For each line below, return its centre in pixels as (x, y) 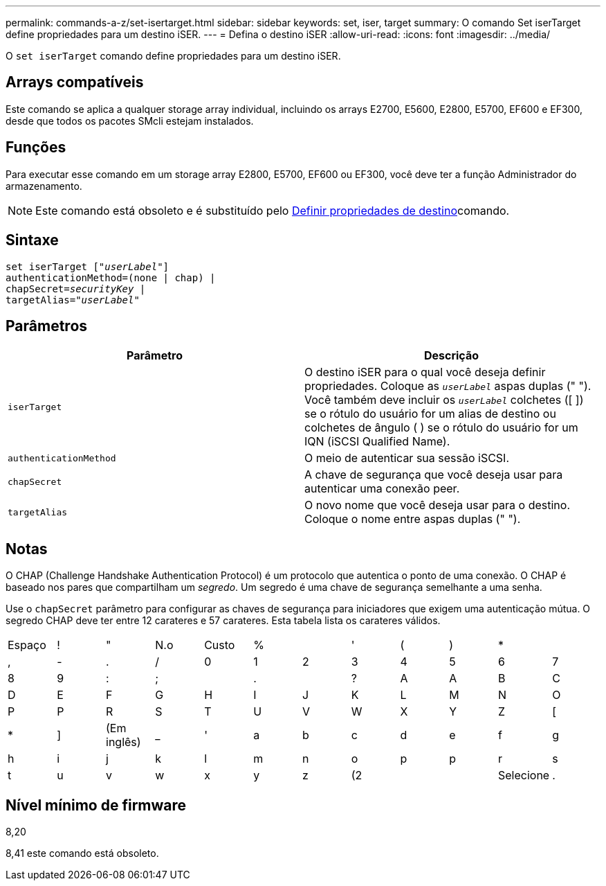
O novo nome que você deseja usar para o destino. (438, 505)
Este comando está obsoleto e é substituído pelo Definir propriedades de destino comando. (273, 210)
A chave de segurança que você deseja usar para (434, 475)
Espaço (27, 645)
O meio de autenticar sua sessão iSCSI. (407, 458)
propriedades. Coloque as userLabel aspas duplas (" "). (448, 386)
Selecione (524, 776)
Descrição (451, 356)
